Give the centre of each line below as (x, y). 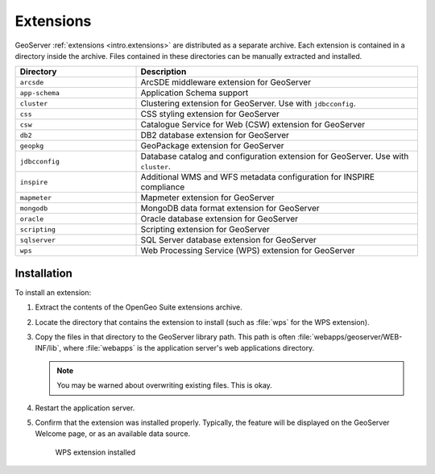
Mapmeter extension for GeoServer (207, 197)
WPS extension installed (95, 452)
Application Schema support (195, 93)
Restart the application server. (85, 408)
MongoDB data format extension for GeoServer (230, 208)
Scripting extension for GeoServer (205, 230)
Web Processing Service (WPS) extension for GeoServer (248, 251)
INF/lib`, (48, 348)
